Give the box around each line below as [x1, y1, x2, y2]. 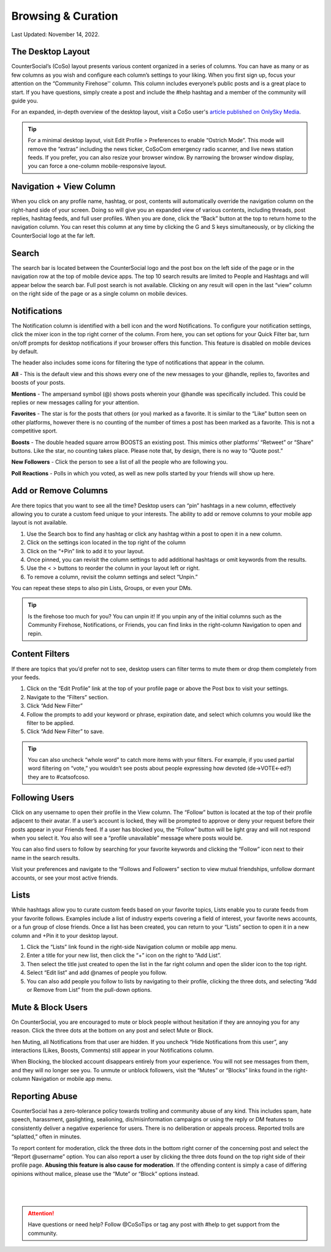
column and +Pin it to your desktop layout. [11, 932, 119, 939]
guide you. [11, 97, 39, 104]
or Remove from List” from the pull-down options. [26, 986, 153, 993]
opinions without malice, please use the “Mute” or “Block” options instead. [11, 1170, 199, 1177]
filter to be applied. [26, 719, 75, 726]
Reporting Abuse [11, 1091, 78, 1101]
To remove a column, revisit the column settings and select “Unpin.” [26, 573, 198, 580]
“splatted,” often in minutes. [11, 1133, 82, 1140]
